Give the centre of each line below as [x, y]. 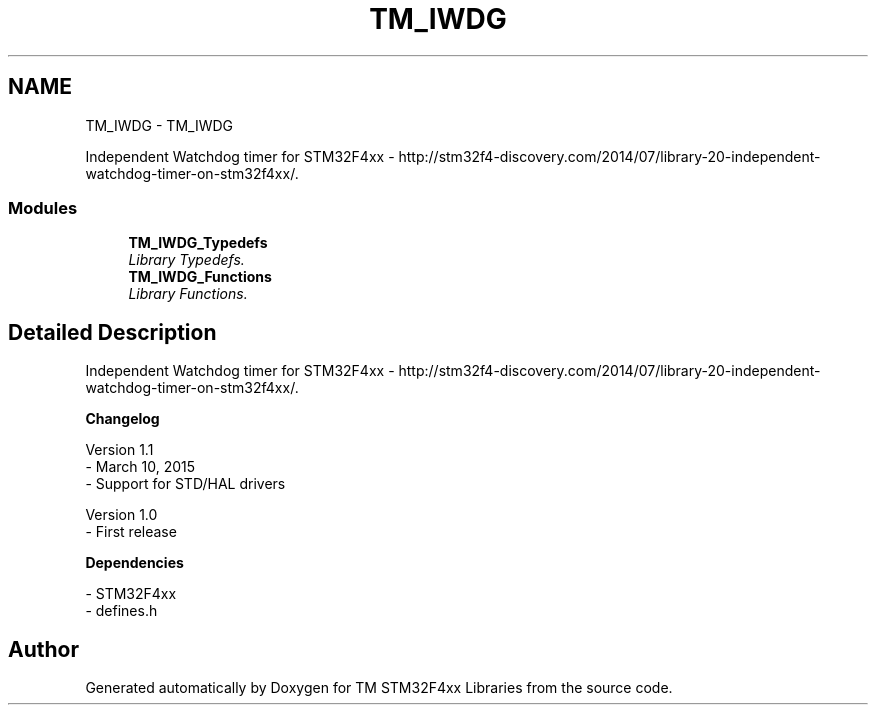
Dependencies [134, 563]
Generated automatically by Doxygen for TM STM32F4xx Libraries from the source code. [379, 688]
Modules [43, 207]
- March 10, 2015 [140, 467]
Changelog [122, 419]
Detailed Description [112, 332]
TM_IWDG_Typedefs [198, 243]
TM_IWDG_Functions [200, 277]
